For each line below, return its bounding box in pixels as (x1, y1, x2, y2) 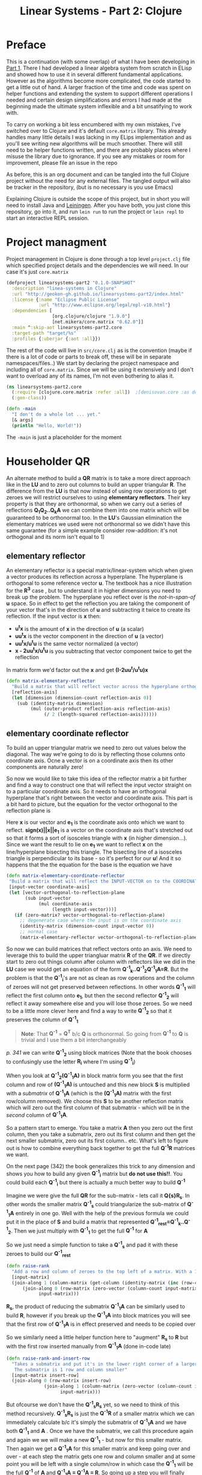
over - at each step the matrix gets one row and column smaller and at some (6, 1453, 195, 1460)
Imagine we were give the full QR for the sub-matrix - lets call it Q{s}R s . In (6, 1192, 190, 1201)
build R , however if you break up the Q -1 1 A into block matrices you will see (6, 1310, 191, 1320)
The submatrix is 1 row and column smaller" (14, 1367, 128, 1373)
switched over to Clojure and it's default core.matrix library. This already (6, 127, 187, 134)
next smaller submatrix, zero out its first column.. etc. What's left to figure (6, 1137, 189, 1144)
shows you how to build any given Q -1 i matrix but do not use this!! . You (6, 1169, 183, 1178)
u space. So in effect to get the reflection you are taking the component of (6, 600, 191, 607)
